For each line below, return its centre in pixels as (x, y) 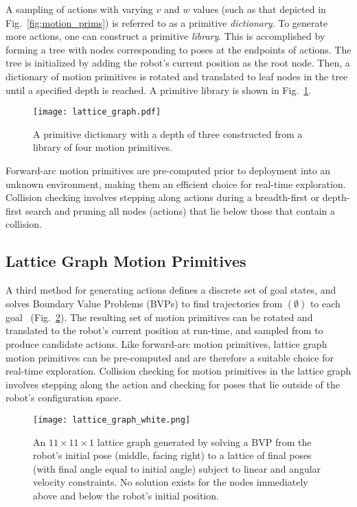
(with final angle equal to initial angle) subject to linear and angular (177, 468)
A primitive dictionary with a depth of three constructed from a (168, 133)
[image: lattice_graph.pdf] (97, 112)
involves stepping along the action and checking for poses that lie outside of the (173, 384)
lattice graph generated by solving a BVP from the (204, 441)
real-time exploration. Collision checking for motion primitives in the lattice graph (178, 371)
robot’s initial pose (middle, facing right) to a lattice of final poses (172, 455)
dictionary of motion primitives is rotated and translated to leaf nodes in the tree (177, 76)
